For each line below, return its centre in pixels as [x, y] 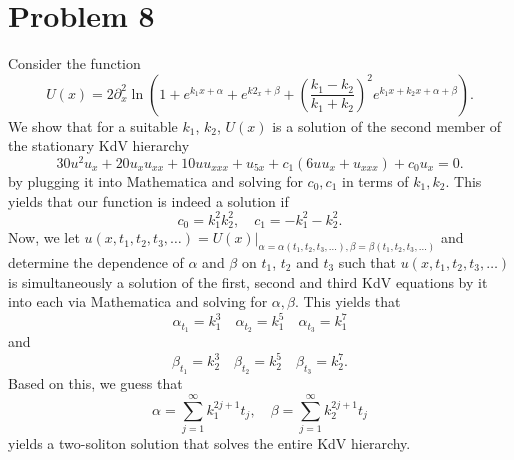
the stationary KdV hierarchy [99, 145]
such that [367, 261]
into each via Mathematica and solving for [138, 301]
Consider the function [74, 63]
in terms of [375, 180]
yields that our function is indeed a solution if [148, 200]
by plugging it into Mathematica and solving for [155, 180]
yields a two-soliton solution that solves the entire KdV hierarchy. [209, 443]
